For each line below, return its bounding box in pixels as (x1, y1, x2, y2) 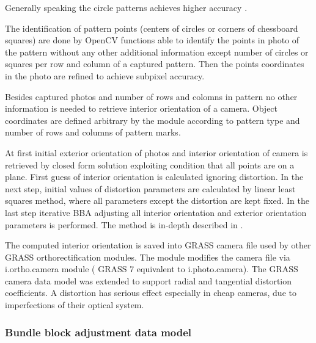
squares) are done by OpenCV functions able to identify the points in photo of (5, 34, 299, 46)
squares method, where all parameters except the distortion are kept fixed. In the (5, 194, 309, 207)
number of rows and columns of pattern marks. (5, 126, 181, 139)
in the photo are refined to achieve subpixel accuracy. (5, 69, 205, 82)
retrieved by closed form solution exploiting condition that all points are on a (5, 158, 295, 171)
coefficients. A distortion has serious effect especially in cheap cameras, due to (5, 286, 296, 299)
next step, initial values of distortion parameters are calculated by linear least (5, 182, 296, 195)
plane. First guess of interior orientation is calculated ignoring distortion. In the (5, 170, 304, 183)
